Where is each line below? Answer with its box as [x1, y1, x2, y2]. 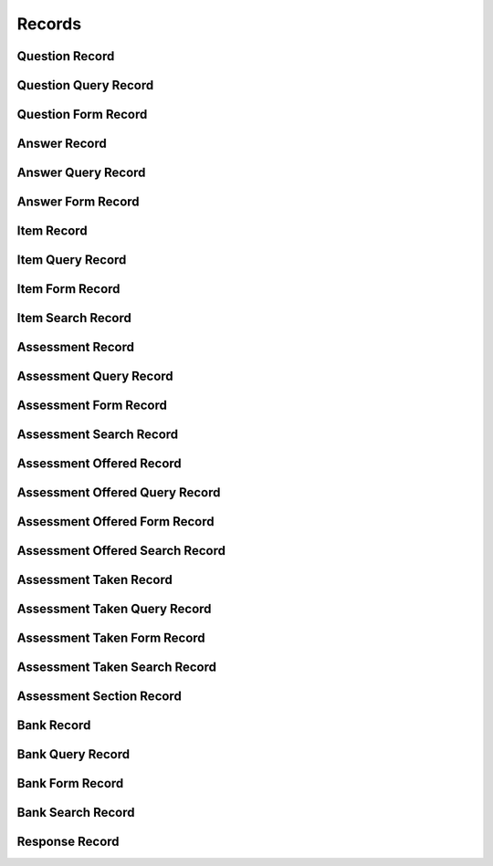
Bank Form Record [16, 776, 124, 791]
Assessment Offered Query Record [16, 485, 221, 501]
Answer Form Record [16, 194, 141, 210]
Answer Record [16, 136, 107, 151]
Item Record [16, 224, 88, 239]
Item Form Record [16, 281, 121, 297]
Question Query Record [16, 78, 154, 93]
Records [16, 14, 82, 34]
